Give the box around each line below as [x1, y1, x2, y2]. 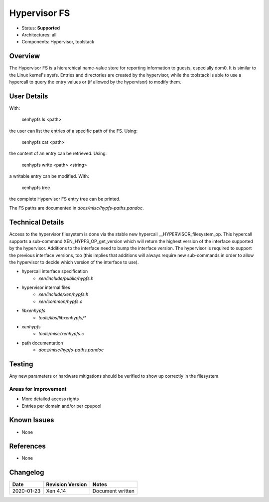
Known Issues [9, 416, 54, 424]
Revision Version [46, 481, 87, 488]
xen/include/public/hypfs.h [38, 275, 94, 281]
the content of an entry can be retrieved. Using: [9, 150, 107, 157]
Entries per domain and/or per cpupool [21, 403, 102, 409]
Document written [92, 488, 134, 495]
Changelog [9, 468, 44, 477]
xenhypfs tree [21, 185, 50, 191]
